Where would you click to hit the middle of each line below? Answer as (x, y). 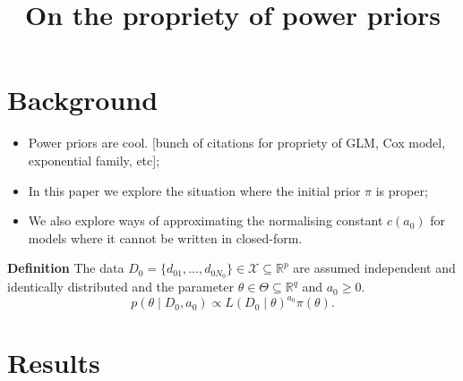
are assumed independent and (374, 268)
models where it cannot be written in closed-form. (165, 237)
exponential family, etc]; (94, 160)
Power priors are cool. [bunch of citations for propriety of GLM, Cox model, (237, 143)
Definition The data (66, 268)
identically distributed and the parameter (121, 287)
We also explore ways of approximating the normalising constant (206, 220)
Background (83, 100)
